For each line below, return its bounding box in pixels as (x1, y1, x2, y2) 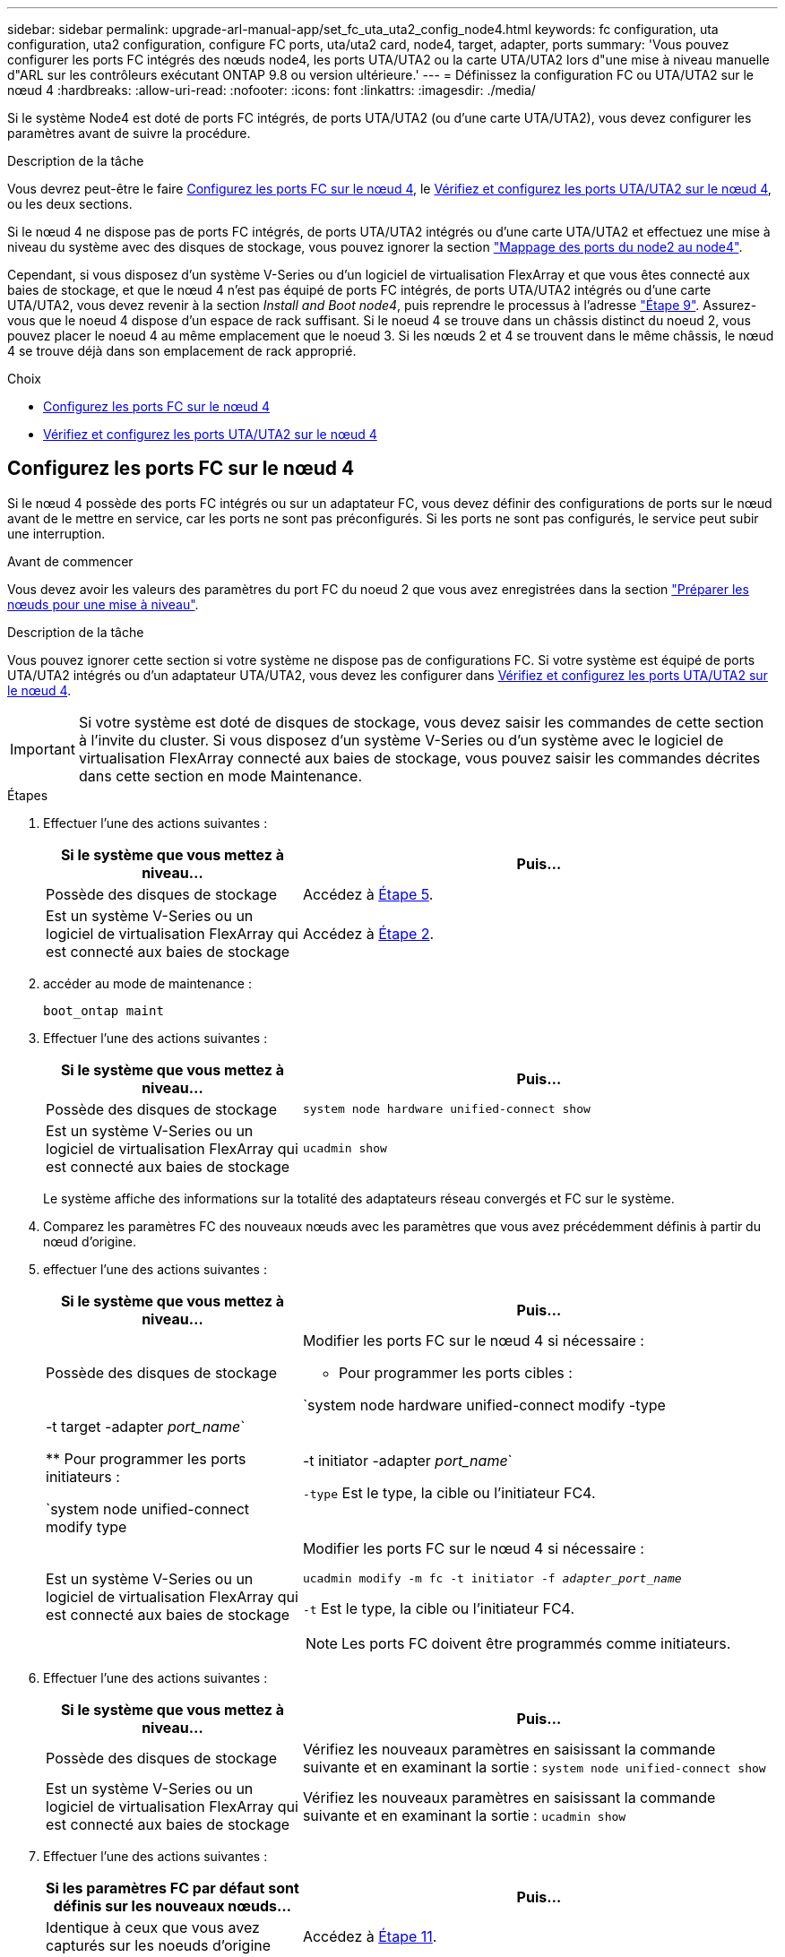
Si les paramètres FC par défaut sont (46, 1878, 299, 1897)
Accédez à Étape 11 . (302, 1927, 437, 1945)
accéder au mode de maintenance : (43, 975, 252, 991)
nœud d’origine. (43, 1233, 137, 1249)
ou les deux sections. (7, 196, 133, 211)
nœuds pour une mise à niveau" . (7, 596, 199, 612)
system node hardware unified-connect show (302, 1102, 591, 1116)
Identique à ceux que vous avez (46, 1918, 260, 1936)
